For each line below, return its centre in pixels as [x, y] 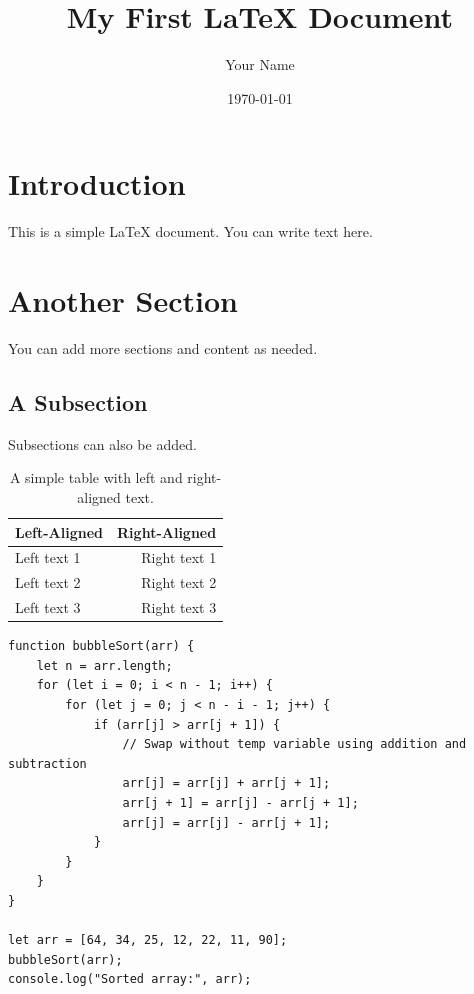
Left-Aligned [59, 531]
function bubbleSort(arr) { [101, 646]
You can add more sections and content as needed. [163, 347]
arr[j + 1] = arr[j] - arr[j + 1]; [240, 802]
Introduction [97, 183]
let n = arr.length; [104, 665]
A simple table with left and [96, 477]
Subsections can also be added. [102, 443]
